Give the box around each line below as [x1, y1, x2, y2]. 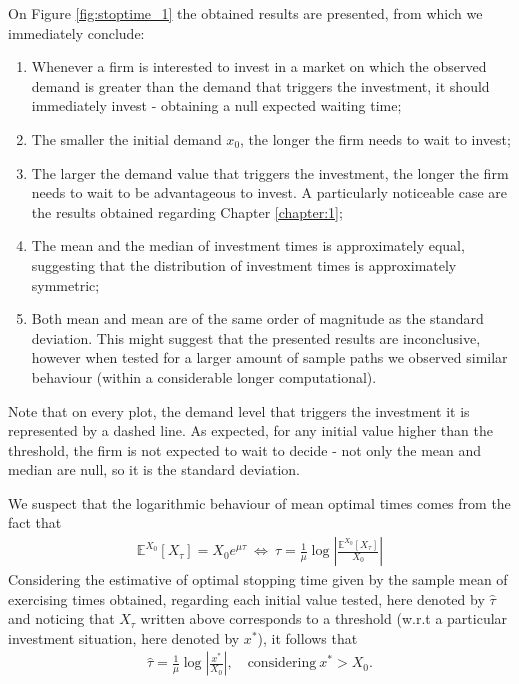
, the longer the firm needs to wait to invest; [240, 128, 511, 149]
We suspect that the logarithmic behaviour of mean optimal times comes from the [8, 492, 511, 513]
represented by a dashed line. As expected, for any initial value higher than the [8, 420, 493, 441]
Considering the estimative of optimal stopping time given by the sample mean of [8, 569, 508, 590]
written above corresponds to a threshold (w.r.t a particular [140, 608, 508, 629]
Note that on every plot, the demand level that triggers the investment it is [8, 400, 470, 421]
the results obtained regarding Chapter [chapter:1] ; [31, 201, 343, 222]
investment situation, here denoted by [8, 627, 240, 648]
